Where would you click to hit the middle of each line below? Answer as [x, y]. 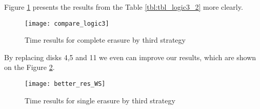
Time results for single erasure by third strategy [100, 100]
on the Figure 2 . [29, 67]
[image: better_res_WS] [65, 84]
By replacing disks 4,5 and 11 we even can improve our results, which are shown [130, 57]
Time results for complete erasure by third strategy [105, 40]
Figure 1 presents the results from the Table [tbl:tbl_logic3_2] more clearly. [124, 7]
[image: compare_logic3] [67, 23]
